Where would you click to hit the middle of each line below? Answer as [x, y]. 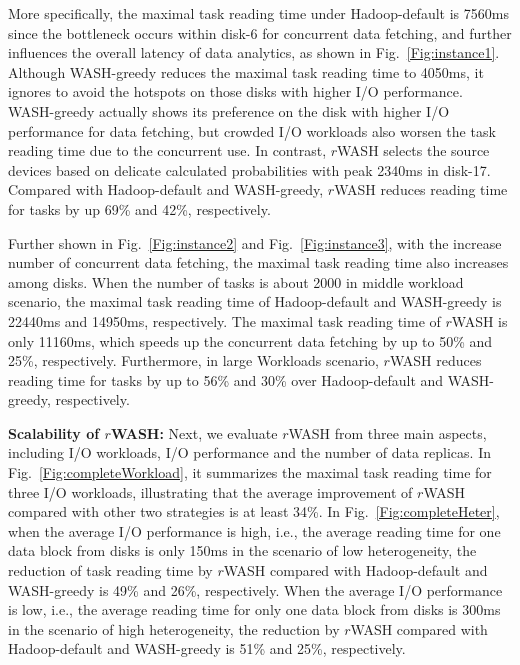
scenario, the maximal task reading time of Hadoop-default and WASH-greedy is [255, 301]
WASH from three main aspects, [387, 432]
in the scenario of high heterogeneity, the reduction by [174, 628]
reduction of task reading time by [110, 570]
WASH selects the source [413, 150]
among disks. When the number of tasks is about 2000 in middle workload [236, 281]
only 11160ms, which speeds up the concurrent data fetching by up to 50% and [250, 340]
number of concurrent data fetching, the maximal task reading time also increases [258, 262]
